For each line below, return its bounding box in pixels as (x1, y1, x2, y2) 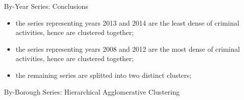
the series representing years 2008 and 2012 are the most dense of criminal (15, 43, 240, 54)
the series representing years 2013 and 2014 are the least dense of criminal (15, 17, 240, 28)
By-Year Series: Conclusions (4, 1, 88, 11)
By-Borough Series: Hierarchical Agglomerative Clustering (4, 86, 180, 97)
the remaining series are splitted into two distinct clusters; (15, 69, 192, 80)
